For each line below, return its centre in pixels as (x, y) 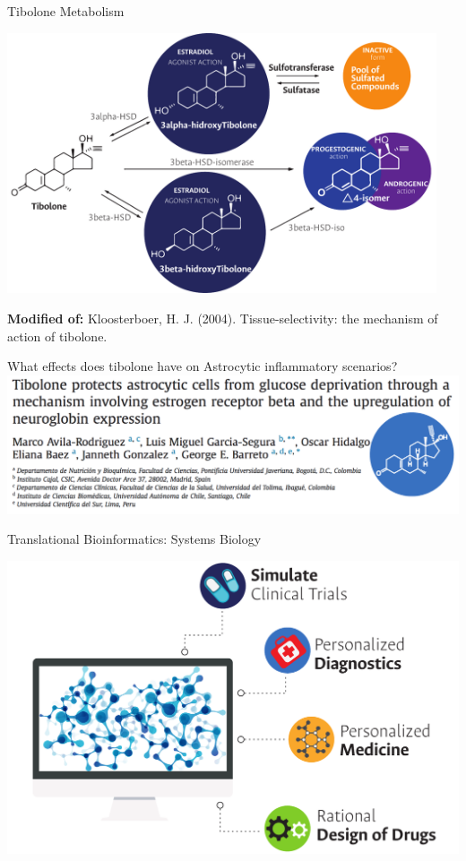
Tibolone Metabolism (66, 11)
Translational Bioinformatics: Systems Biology (134, 539)
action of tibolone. (57, 336)
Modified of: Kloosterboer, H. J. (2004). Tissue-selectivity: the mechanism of (223, 319)
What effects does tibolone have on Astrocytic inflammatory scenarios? (203, 366)
